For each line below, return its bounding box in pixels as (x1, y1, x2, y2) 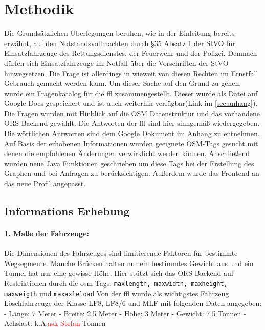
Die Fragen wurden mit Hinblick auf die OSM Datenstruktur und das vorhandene (4, 107, 260, 118)
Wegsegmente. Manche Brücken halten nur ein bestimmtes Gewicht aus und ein (4, 257, 254, 268)
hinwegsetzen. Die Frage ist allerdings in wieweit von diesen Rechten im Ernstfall (4, 68, 258, 78)
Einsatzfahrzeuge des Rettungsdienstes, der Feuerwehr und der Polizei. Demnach (4, 48, 257, 58)
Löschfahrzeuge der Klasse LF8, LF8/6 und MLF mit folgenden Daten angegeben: (4, 298, 262, 309)
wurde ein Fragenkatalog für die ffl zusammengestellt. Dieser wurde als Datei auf (4, 87, 258, 98)
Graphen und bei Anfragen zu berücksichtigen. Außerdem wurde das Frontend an (4, 168, 259, 179)
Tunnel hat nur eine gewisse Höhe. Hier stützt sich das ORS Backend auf (4, 268, 234, 278)
